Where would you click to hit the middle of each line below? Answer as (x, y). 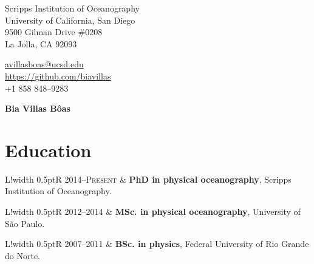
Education (48, 150)
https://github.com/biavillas (58, 76)
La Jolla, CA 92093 (41, 43)
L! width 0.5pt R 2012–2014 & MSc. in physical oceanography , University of (153, 212)
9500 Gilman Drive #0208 (54, 32)
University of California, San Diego (70, 20)
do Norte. (22, 255)
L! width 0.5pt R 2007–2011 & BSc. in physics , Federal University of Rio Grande (157, 244)
